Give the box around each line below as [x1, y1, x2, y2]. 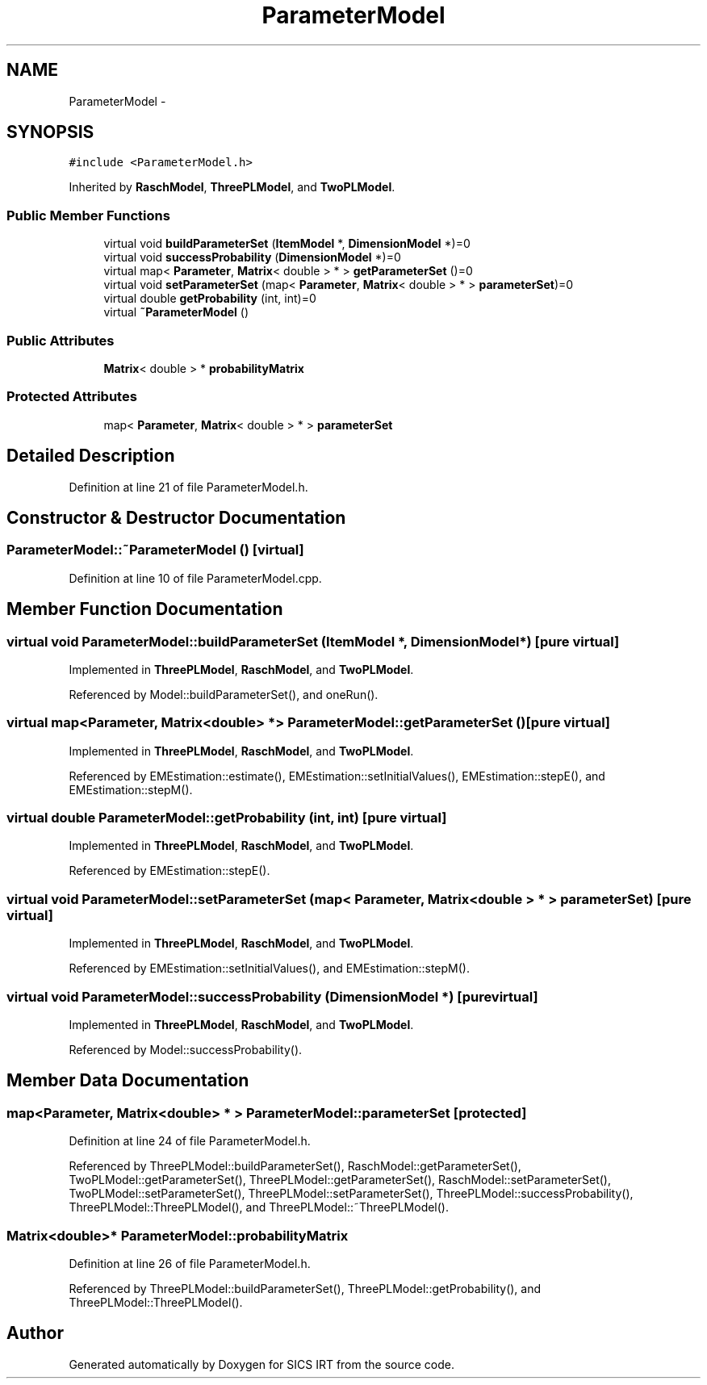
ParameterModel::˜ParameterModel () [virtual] [6, 542, 304, 559]
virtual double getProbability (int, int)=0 [103, 291, 316, 306]
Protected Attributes [6, 388, 137, 405]
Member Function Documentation [6, 599, 283, 620]
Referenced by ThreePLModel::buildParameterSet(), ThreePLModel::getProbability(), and [69, 1281, 542, 1295]
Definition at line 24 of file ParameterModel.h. [69, 1134, 311, 1149]
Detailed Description [6, 446, 175, 467]
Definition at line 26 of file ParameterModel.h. [69, 1256, 311, 1270]
